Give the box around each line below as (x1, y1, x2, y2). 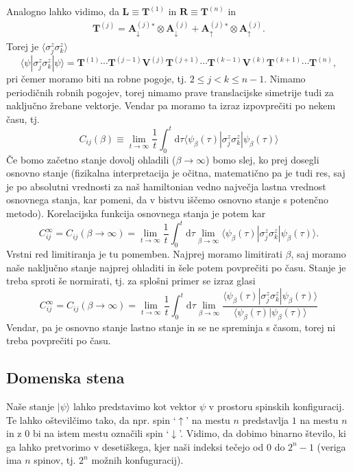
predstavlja (242, 412, 289, 427)
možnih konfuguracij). (91, 453, 184, 467)
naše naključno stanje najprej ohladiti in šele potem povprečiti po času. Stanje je (6, 260, 346, 274)
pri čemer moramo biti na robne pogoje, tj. (6, 71, 187, 86)
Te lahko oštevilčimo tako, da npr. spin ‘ (6, 412, 176, 427)
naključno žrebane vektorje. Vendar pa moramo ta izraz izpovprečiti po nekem (6, 98, 336, 113)
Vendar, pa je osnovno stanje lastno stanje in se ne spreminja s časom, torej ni (6, 319, 336, 334)
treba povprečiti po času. (6, 333, 111, 348)
